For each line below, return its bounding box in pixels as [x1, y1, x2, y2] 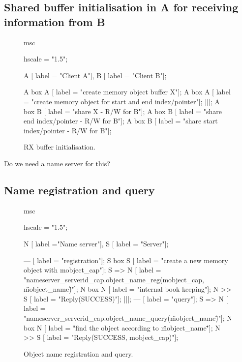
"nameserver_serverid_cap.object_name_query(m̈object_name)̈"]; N [24, 313, 232, 323]
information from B [4, 14, 105, 29]
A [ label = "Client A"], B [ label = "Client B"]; [24, 70, 167, 80]
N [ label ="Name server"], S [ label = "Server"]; [24, 238, 169, 248]
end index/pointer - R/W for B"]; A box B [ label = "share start [24, 116, 218, 126]
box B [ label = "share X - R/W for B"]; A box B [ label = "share [24, 106, 222, 116]
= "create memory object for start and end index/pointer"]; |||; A [24, 96, 220, 106]
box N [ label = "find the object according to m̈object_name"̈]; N [24, 322, 220, 332]
